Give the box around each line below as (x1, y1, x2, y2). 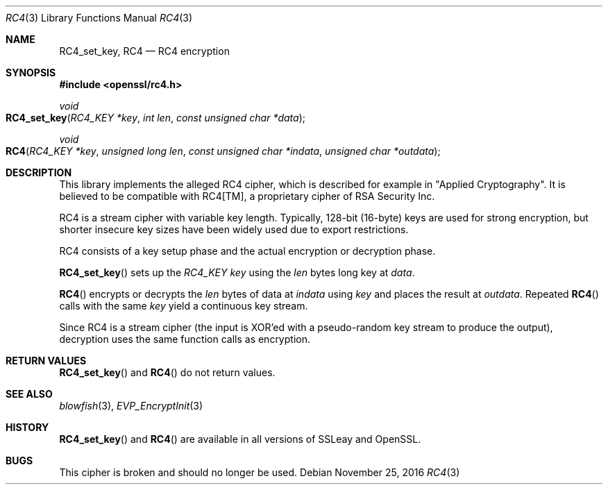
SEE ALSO (6, 388, 53, 400)
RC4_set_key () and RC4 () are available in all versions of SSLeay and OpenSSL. (59, 433, 421, 445)
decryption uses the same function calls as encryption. (59, 333, 310, 345)
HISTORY (6, 421, 49, 433)
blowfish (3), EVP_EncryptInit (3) (59, 400, 203, 412)
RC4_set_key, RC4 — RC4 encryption (59, 45, 230, 57)
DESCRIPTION (6, 167, 72, 178)
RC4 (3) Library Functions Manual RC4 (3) (6, 12, 193, 24)
